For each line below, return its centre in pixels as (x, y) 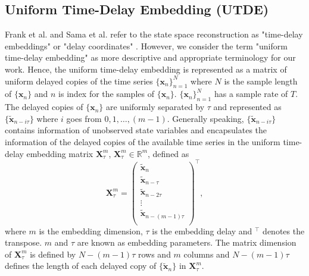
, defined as (168, 153)
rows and (154, 254)
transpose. (24, 242)
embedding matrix (60, 153)
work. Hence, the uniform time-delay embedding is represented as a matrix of (146, 69)
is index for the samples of (106, 94)
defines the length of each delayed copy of (81, 266)
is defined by (53, 254)
